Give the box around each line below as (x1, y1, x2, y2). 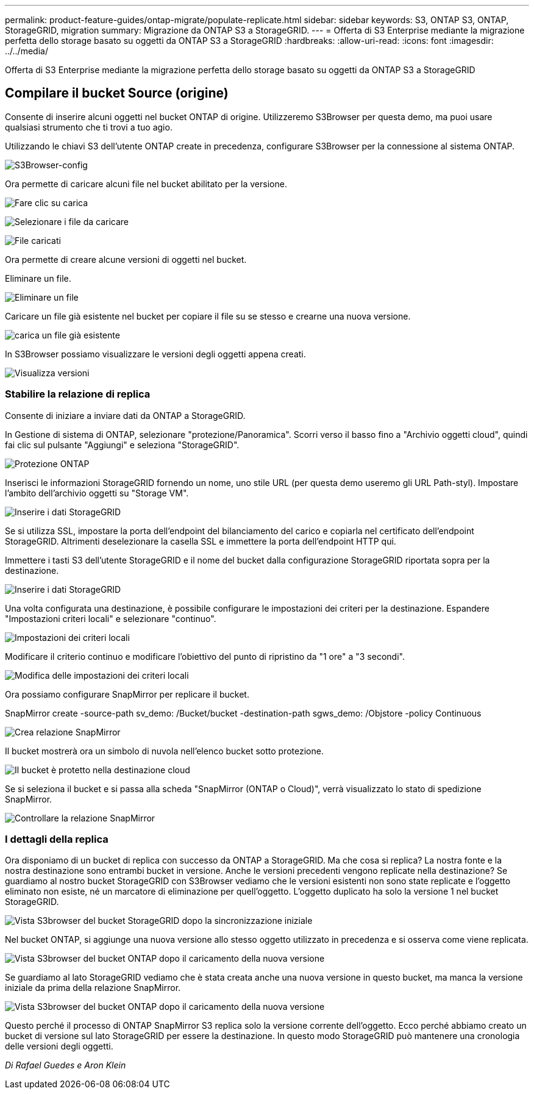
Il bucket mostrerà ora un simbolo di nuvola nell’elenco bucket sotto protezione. (5, 745, 324, 756)
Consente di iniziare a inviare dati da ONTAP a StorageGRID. (5, 410, 246, 421)
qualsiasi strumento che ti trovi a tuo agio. (5, 121, 173, 132)
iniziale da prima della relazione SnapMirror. (5, 982, 181, 993)
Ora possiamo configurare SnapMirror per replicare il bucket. (5, 688, 249, 699)
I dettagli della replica (5, 832, 109, 845)
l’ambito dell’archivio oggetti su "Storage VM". (5, 487, 189, 498)
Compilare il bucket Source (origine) (5, 85, 229, 101)
